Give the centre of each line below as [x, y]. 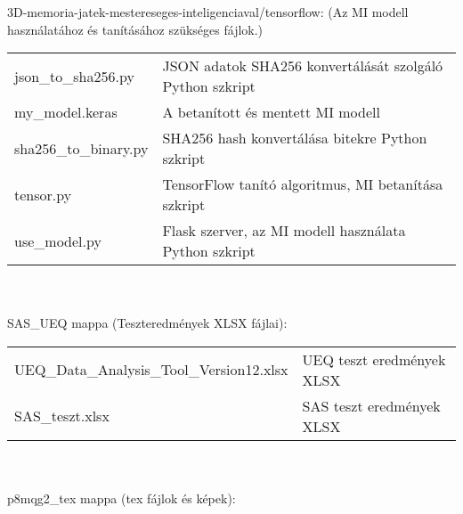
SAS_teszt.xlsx [62, 416]
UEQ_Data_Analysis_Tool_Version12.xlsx [151, 370]
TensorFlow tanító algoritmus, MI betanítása [303, 184]
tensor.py [43, 194]
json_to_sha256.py [74, 76]
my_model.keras [66, 112]
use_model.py [58, 241]
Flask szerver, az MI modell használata [284, 231]
